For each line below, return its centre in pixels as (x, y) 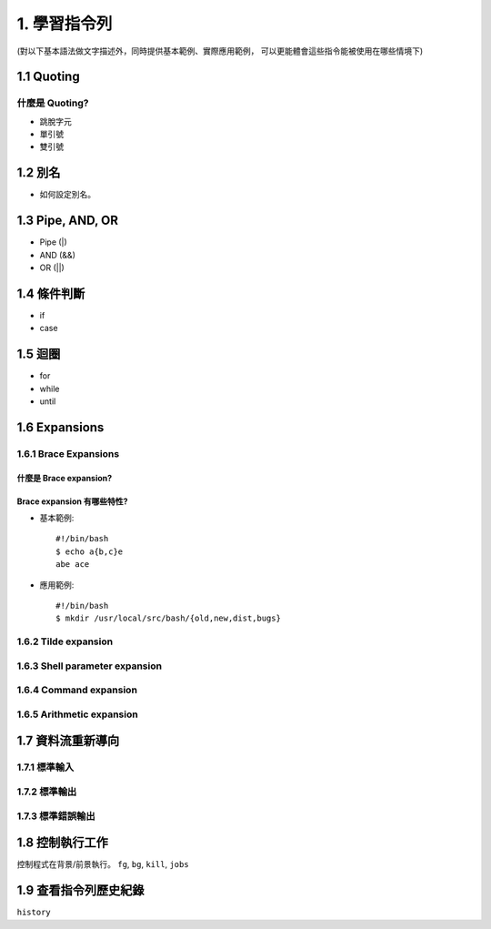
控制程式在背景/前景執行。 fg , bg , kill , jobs (103, 864)
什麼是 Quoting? (53, 103)
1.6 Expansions (60, 427)
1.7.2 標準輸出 (47, 792)
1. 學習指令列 (65, 24)
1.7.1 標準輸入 (45, 767)
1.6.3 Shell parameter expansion (90, 666)
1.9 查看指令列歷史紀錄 (80, 890)
